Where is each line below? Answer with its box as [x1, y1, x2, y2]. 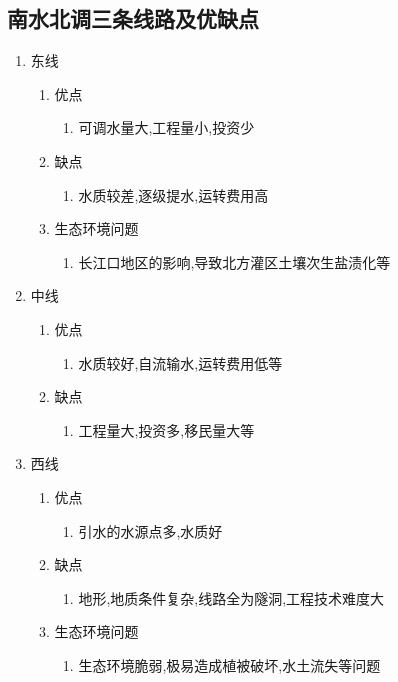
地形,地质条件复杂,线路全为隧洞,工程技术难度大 [78, 587, 385, 608]
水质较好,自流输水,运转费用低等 [78, 352, 283, 373]
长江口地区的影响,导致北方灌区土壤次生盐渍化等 [78, 251, 391, 272]
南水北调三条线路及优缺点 [7, 3, 259, 34]
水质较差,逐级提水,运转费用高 [78, 184, 269, 205]
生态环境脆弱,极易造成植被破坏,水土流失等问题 [78, 654, 381, 675]
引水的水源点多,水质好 [78, 520, 223, 541]
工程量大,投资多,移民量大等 [78, 419, 255, 440]
